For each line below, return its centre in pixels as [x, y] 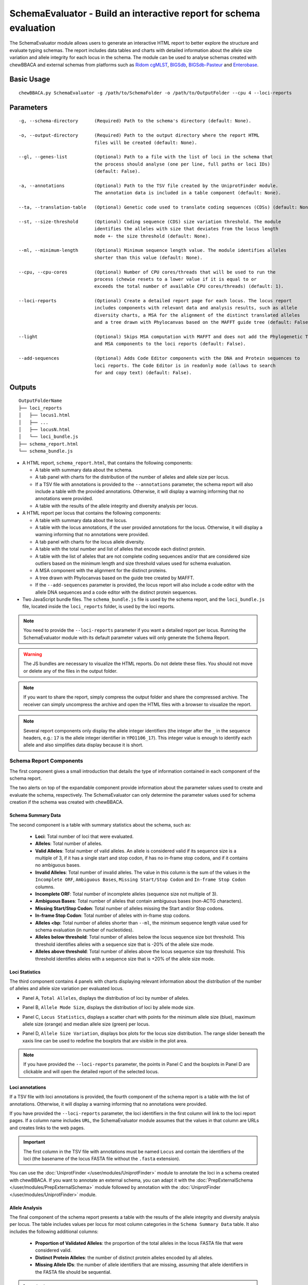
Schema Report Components [46, 761]
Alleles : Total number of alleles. [69, 843]
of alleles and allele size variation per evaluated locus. [67, 988]
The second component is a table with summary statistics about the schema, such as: [100, 824]
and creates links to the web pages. [47, 1128]
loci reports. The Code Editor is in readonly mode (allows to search [185, 365]
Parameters [28, 107]
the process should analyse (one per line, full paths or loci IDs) [182, 164]
